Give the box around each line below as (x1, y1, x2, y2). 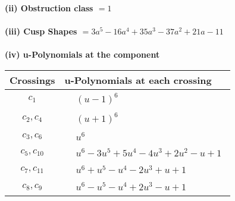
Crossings (10, 73, 55, 87)
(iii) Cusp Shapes (5, 25, 77, 37)
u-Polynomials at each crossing (64, 73, 212, 87)
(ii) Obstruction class (5, 2, 93, 14)
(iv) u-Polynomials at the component (5, 48, 160, 61)
